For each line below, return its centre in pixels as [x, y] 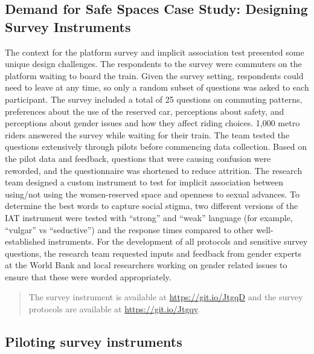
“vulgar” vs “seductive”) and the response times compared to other [129, 229]
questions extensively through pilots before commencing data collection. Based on [156, 146]
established [25, 241]
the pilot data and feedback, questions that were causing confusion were [138, 158]
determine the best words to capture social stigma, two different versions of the [152, 206]
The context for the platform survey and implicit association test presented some [155, 52]
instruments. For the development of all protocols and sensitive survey [178, 241]
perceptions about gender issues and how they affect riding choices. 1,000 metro [152, 123]
